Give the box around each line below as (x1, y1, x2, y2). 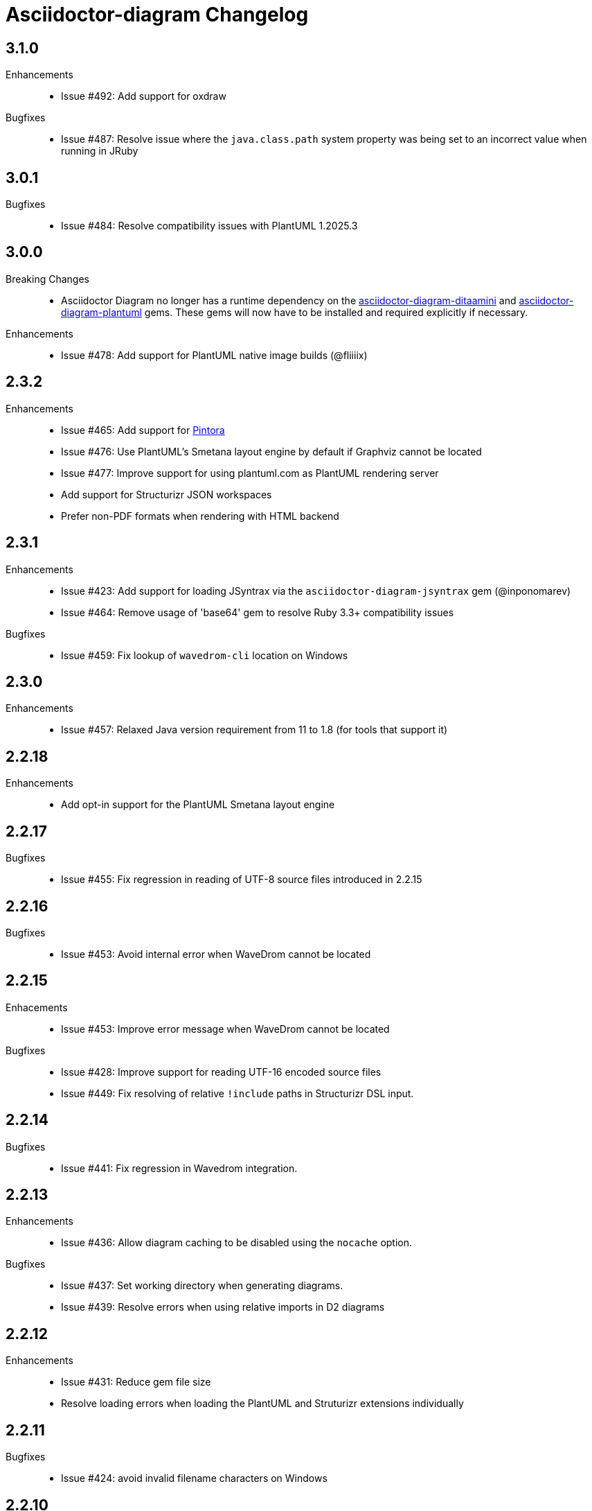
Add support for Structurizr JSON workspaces (61, 488, 272, 500)
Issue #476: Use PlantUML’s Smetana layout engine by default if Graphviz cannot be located (61, 445, 482, 457)
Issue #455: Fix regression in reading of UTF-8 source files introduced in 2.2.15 (61, 873, 422, 886)
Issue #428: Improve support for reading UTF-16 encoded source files (61, 1065, 382, 1078)
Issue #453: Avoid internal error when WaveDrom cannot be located (61, 947, 371, 960)
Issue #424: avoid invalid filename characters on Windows (61, 1472, 328, 1485)
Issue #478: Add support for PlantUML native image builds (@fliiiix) (61, 349, 368, 361)
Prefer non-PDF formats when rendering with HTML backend (61, 509, 339, 522)
